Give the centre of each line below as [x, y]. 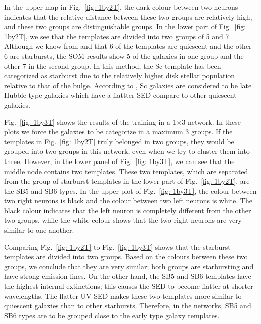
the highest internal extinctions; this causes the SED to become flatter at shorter [129, 286]
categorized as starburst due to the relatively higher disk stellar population [120, 75]
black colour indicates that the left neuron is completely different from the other [128, 210]
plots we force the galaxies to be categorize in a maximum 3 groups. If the [118, 132]
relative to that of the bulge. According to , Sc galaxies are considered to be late [128, 85]
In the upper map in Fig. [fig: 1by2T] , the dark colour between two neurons [121, 7]
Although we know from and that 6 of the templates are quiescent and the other [128, 46]
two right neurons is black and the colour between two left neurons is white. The [128, 200]
